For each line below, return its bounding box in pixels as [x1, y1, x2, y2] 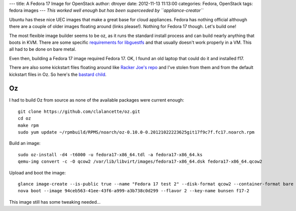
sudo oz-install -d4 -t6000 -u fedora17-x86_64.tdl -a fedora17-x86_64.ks [18, 152, 203, 157]
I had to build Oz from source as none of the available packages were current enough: [9, 97, 185, 103]
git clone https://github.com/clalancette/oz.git [18, 108, 141, 114]
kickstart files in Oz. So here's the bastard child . [9, 71, 107, 77]
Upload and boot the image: [9, 170, 66, 176]
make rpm [18, 122, 39, 128]
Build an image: [9, 141, 41, 146]
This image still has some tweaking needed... [9, 199, 101, 205]
